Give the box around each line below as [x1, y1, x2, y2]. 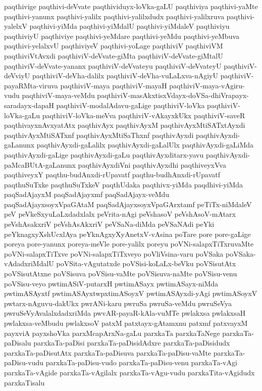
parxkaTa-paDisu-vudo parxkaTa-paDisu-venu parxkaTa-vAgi [45, 357, 237, 368]
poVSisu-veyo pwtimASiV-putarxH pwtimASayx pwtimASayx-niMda [4, 278, 219, 288]
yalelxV [4, 21, 27, 31]
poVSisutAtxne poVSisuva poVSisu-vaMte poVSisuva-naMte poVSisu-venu [4, 268, 237, 279]
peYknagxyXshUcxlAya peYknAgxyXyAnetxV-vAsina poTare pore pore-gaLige [4, 228, 251, 239]
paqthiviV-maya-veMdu [22, 90, 95, 101]
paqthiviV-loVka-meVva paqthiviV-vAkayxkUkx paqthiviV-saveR [42, 110, 245, 120]
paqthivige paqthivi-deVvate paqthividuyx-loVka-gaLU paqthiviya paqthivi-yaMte [4, 1, 258, 11]
